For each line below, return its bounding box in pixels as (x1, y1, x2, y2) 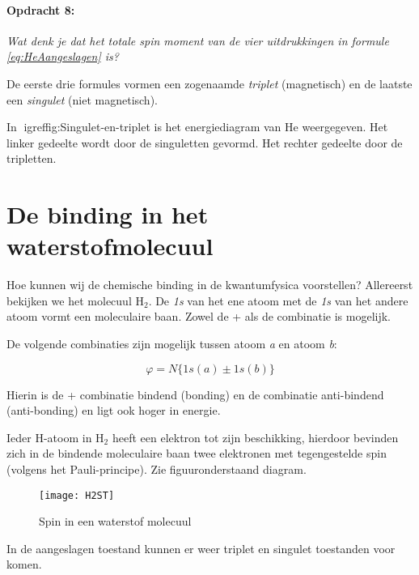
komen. (6, 556, 42, 573)
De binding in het (6, 198, 209, 231)
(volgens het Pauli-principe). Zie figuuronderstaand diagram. (6, 461, 307, 478)
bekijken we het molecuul (6, 292, 132, 309)
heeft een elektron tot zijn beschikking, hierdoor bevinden (112, 428, 399, 445)
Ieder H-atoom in (6, 428, 92, 445)
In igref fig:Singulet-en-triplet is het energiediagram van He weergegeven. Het (6, 118, 388, 135)
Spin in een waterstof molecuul (39, 513, 192, 530)
